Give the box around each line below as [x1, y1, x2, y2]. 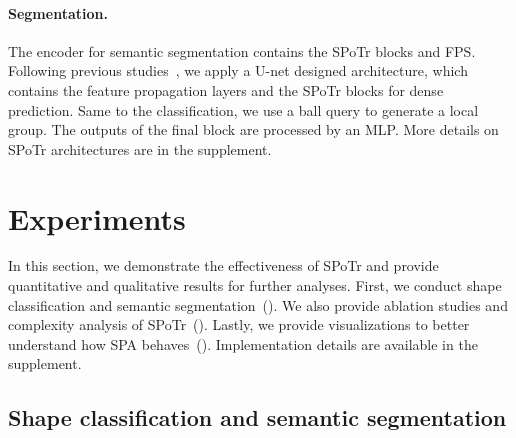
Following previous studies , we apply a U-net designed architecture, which [8, 60, 468, 81]
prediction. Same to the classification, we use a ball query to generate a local [8, 99, 479, 120]
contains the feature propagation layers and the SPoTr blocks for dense [8, 79, 444, 100]
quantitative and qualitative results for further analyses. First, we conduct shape [8, 275, 502, 296]
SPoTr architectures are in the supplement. [8, 138, 272, 159]
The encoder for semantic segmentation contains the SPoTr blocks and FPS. [8, 40, 476, 61]
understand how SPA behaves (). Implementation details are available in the [8, 333, 478, 354]
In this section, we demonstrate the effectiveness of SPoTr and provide [8, 255, 439, 276]
